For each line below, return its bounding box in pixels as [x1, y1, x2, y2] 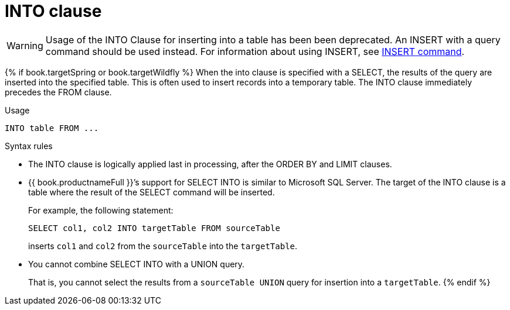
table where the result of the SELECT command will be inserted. [28, 187, 275, 197]
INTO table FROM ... [5, 123, 99, 133]
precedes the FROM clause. [5, 87, 112, 97]
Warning [6, 39, 43, 51]
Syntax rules [5, 140, 53, 151]
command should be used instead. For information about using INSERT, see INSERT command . [45, 45, 465, 57]
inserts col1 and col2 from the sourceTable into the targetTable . [28, 240, 298, 251]
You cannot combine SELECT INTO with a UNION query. [28, 259, 245, 269]
